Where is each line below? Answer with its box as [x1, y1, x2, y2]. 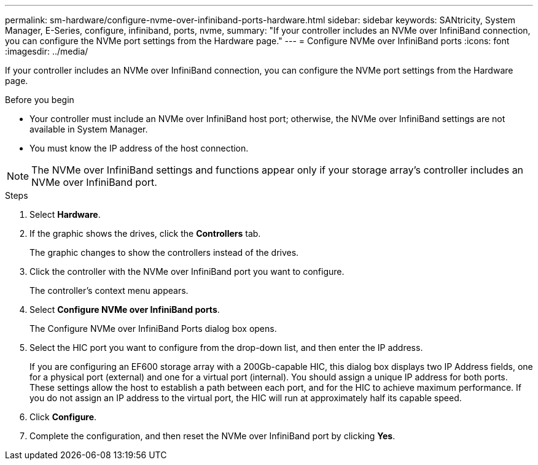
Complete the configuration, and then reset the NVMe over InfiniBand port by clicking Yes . [29, 431, 396, 441]
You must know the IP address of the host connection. [29, 143, 249, 153]
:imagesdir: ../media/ [5, 46, 88, 56]
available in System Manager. [29, 124, 148, 134]
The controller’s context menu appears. [29, 285, 189, 296]
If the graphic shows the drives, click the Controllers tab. [29, 228, 261, 239]
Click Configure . [29, 412, 97, 422]
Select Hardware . [29, 209, 101, 220]
